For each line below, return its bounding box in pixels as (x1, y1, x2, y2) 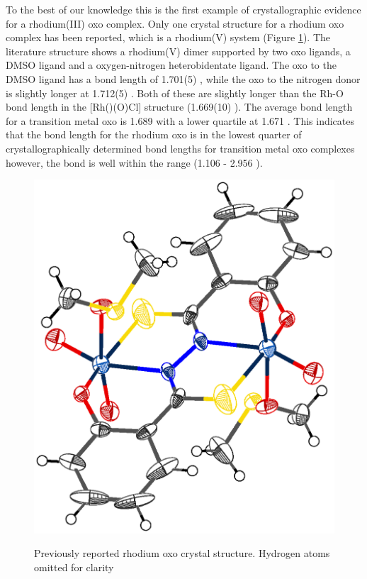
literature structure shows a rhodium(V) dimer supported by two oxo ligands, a (6, 43, 351, 58)
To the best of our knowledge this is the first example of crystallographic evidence (6, 2, 361, 16)
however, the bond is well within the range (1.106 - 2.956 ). (6, 155, 263, 170)
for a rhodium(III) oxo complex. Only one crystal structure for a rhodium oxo (6, 16, 344, 31)
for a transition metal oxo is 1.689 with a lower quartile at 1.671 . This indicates (6, 113, 355, 128)
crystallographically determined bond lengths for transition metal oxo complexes (6, 140, 355, 155)
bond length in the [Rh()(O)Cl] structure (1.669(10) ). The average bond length (6, 99, 353, 114)
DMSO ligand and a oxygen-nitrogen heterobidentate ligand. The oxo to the (6, 57, 337, 72)
